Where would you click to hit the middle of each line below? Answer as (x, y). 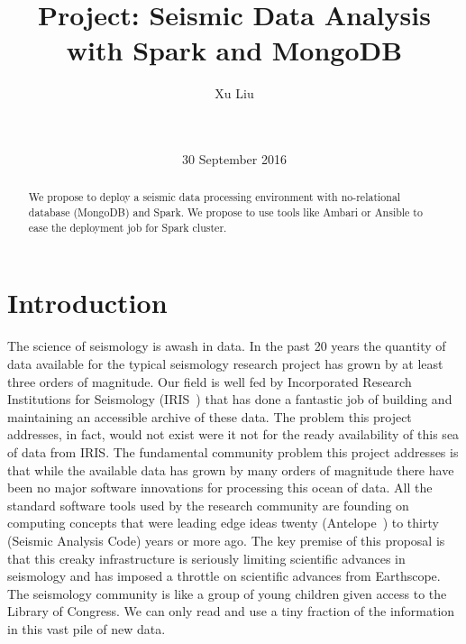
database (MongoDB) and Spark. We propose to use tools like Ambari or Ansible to (225, 212)
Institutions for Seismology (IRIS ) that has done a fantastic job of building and (230, 399)
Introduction (87, 303)
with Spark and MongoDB (234, 50)
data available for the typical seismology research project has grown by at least (225, 363)
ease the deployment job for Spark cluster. (128, 227)
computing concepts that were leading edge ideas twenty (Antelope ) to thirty (223, 523)
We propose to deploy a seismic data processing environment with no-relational (215, 197)
